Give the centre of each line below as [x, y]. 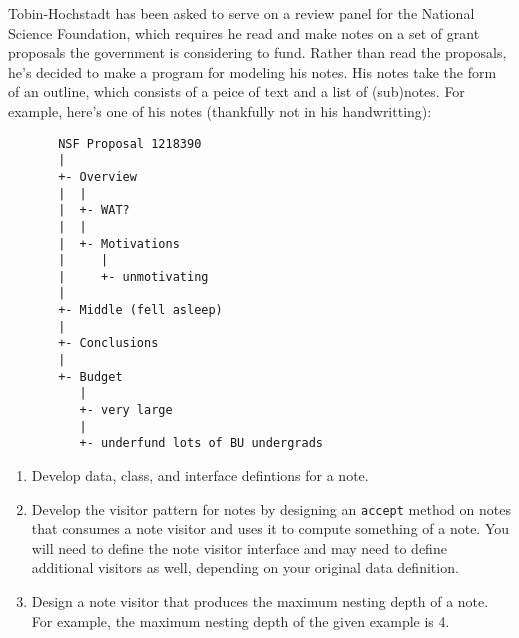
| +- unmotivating [133, 276]
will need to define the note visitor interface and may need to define [239, 547]
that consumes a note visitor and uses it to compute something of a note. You [270, 528]
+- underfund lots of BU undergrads [201, 443]
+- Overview [97, 176]
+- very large [126, 410]
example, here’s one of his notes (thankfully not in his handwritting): [220, 110]
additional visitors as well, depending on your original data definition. [245, 567]
